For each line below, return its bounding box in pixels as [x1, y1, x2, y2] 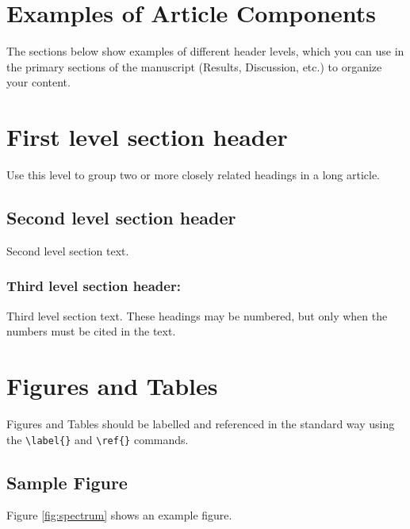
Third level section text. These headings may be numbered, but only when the [6, 307, 388, 324]
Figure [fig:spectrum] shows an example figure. [6, 507, 232, 523]
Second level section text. [6, 242, 129, 259]
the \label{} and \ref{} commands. [6, 431, 189, 447]
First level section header [6, 121, 288, 153]
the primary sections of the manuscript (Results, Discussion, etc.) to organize [6, 58, 382, 75]
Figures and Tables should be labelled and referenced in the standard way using [6, 415, 395, 431]
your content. [6, 74, 71, 90]
